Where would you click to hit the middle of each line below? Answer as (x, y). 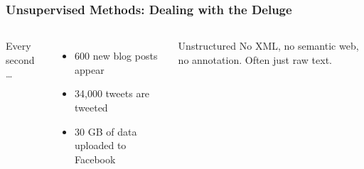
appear (90, 69)
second (20, 59)
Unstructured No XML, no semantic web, (268, 46)
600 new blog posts (116, 56)
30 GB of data (106, 131)
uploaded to (101, 145)
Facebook (95, 159)
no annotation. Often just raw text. (255, 59)
